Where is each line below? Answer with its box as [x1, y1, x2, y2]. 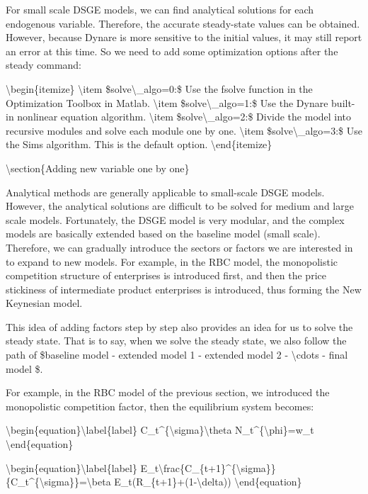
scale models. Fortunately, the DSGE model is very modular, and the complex [6, 212, 345, 227]
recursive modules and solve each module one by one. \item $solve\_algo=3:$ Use [6, 123, 363, 137]
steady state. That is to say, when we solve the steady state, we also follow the [6, 333, 347, 348]
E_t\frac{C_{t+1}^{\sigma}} [140, 460, 276, 475]
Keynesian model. [6, 296, 83, 310]
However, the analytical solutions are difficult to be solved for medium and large [6, 198, 354, 213]
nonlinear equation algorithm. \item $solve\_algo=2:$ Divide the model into [17, 109, 352, 124]
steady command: [6, 57, 82, 72]
